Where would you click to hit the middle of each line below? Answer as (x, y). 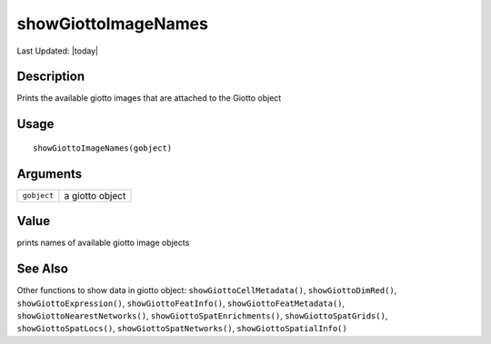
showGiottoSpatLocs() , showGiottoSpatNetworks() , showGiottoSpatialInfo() (182, 329)
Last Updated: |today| (58, 51)
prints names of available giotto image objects (103, 243)
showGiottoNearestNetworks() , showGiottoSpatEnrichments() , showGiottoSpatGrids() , (202, 315)
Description (51, 77)
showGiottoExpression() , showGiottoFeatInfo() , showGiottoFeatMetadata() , (181, 303)
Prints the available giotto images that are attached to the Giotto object (149, 98)
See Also (42, 269)
